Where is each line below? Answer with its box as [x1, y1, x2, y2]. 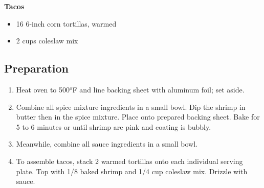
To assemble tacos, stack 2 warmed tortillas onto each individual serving [16, 155, 243, 166]
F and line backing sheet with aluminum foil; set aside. [72, 84, 245, 95]
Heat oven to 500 [16, 84, 70, 95]
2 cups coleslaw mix [16, 35, 78, 46]
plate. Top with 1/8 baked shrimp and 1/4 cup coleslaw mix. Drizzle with [16, 166, 248, 176]
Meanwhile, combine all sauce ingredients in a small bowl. [16, 138, 197, 149]
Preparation [4, 60, 69, 76]
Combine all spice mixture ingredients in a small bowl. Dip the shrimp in [16, 101, 246, 112]
